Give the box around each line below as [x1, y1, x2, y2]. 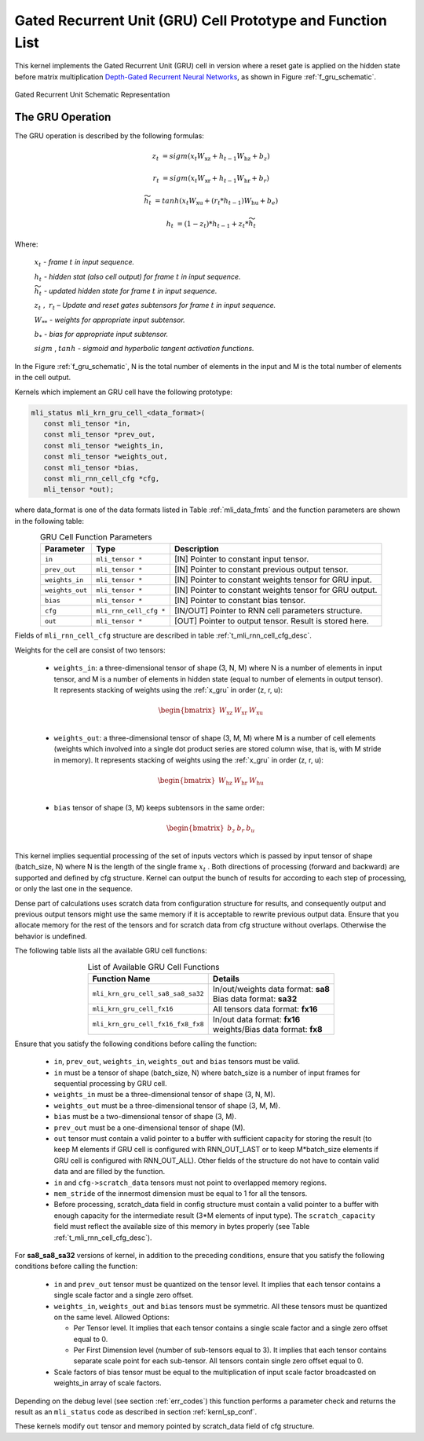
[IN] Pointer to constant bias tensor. [174, 595, 306, 606]
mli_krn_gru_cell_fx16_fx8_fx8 [92, 1020, 204, 1029]
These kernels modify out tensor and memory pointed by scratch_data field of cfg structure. [14, 1421, 315, 1431]
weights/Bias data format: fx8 [212, 1023, 323, 1034]
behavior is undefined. [14, 931, 88, 941]
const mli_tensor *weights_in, [43, 441, 164, 450]
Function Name [92, 973, 151, 984]
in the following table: [14, 516, 84, 525]
